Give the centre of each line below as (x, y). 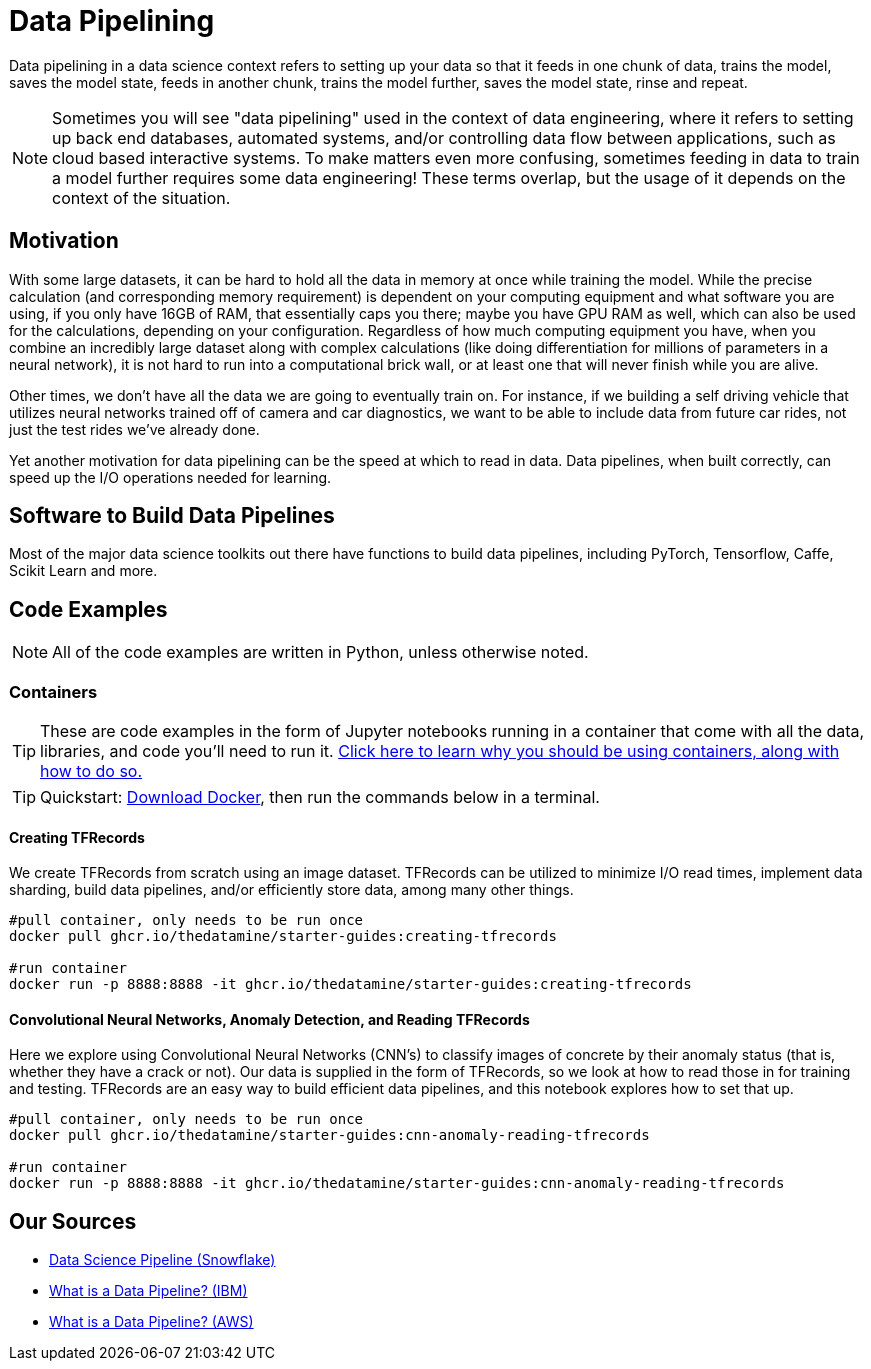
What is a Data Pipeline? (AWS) (151, 1322)
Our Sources (73, 1221)
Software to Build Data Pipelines (172, 516)
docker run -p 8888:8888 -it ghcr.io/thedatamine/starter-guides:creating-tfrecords (350, 984)
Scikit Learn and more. (83, 571)
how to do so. (91, 771)
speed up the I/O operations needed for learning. (170, 477)
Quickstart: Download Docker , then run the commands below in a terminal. (320, 797)
